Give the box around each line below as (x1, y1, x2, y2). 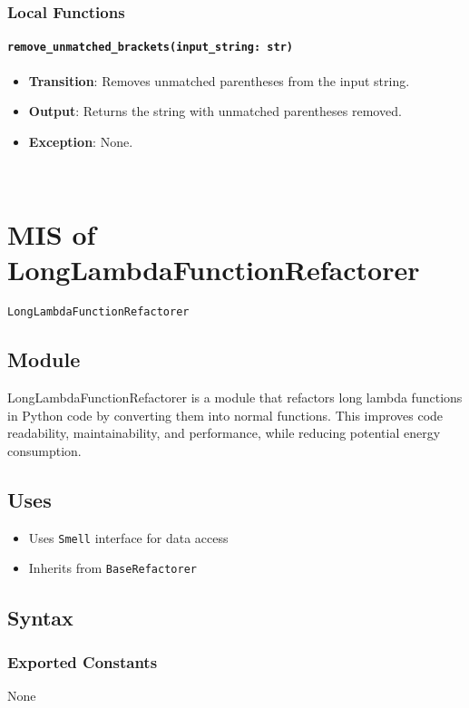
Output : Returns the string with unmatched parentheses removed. (28, 102, 402, 121)
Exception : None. (28, 131, 133, 150)
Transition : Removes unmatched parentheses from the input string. (28, 71, 410, 90)
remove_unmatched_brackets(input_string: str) (7, 41, 293, 54)
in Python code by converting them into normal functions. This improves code (7, 405, 444, 424)
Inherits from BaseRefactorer (28, 558, 197, 577)
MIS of (7, 216, 96, 253)
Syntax (7, 603, 73, 631)
